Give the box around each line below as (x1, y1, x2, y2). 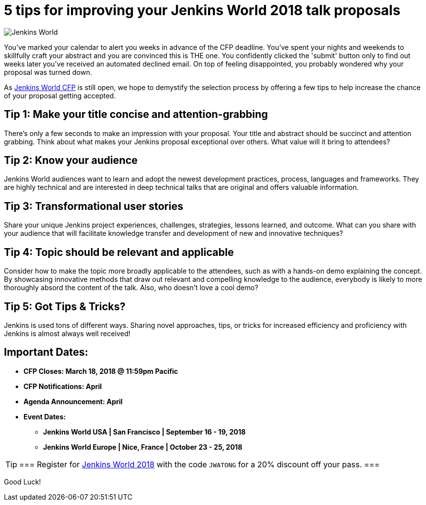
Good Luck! (4, 477, 41, 486)
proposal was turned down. (4, 68, 92, 76)
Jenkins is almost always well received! (4, 329, 131, 338)
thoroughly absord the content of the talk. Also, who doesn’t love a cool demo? (4, 283, 259, 292)
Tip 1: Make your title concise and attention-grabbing (4, 108, 268, 121)
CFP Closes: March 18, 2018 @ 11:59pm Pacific (24, 367, 178, 375)
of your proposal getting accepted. (4, 91, 116, 100)
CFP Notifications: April (24, 382, 102, 390)
